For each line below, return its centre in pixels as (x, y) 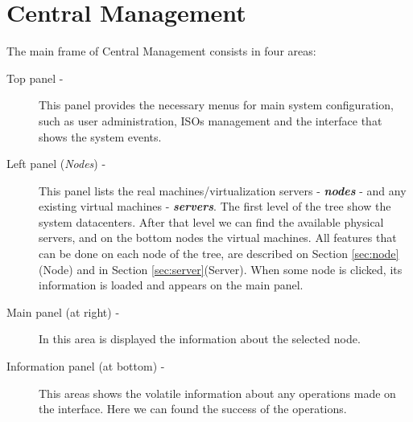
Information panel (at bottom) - (86, 366)
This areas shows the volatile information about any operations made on (217, 393)
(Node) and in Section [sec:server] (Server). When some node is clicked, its (221, 269)
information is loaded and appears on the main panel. (171, 285)
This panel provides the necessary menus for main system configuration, (216, 105)
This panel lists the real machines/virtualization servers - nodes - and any (223, 190)
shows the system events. (100, 136)
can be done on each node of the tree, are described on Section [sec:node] (219, 254)
